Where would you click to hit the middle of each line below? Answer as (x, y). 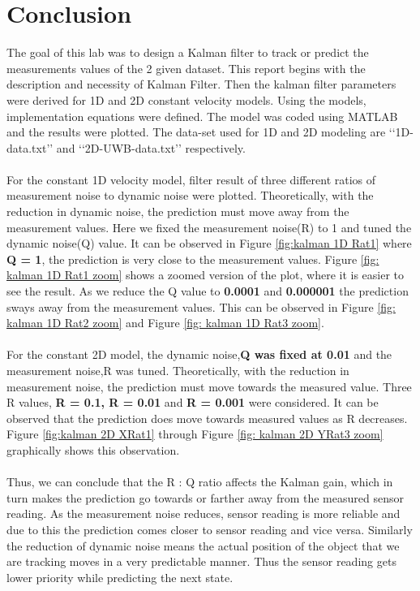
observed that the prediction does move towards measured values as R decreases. (207, 418)
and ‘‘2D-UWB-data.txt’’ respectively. (151, 147)
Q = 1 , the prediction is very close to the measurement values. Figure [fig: (193, 259)
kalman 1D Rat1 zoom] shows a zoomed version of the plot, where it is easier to (206, 275)
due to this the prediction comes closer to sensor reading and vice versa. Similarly (210, 529)
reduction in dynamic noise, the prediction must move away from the (178, 211)
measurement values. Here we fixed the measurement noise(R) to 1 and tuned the (209, 227)
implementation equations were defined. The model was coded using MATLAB (202, 116)
